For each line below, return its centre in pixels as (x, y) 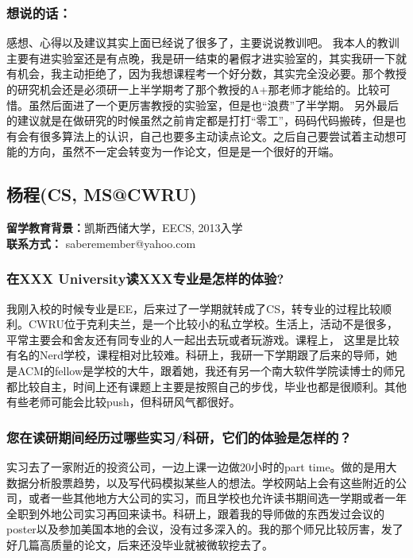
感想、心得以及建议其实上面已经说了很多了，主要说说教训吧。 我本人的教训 (203, 43)
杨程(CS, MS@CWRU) (102, 194)
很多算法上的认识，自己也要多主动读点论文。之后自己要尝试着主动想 (217, 136)
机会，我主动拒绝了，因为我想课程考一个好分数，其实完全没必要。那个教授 (212, 74)
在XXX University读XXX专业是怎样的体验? (145, 279)
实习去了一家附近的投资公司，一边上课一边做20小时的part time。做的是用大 (202, 466)
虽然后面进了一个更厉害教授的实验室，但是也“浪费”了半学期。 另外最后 (213, 105)
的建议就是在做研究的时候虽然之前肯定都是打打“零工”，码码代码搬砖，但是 (201, 120)
